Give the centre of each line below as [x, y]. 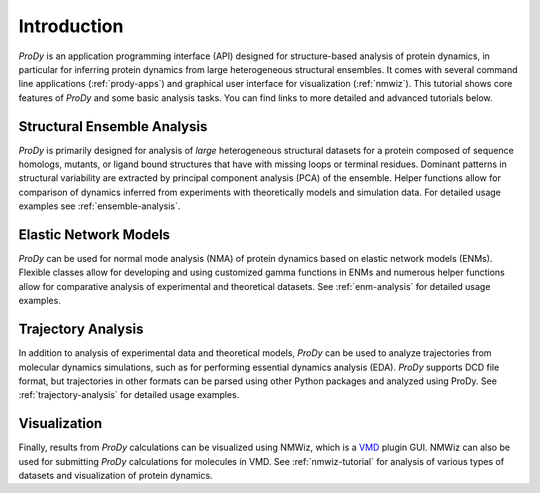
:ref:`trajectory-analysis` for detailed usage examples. [129, 395]
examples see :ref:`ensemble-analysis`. [99, 206]
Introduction [71, 26]
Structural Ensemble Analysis [113, 126]
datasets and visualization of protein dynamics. [116, 476]
